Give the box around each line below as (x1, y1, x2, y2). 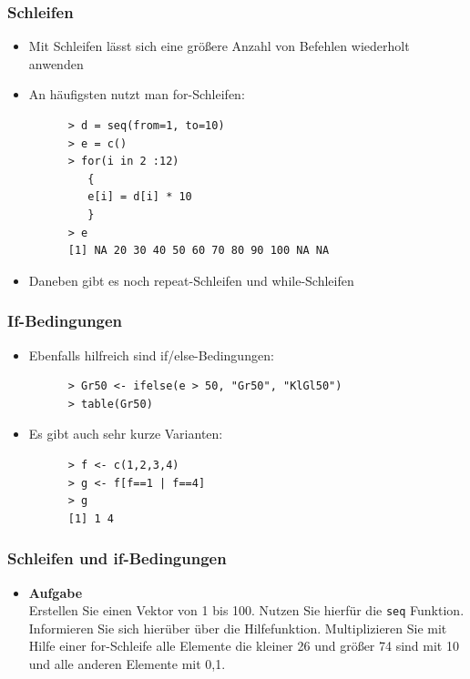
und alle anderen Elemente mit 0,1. (28, 654, 226, 673)
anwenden (28, 54, 84, 73)
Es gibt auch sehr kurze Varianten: (28, 424, 223, 443)
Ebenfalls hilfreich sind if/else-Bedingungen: (28, 345, 274, 364)
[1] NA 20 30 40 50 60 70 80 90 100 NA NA (67, 244, 330, 258)
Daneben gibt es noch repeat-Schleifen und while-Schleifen (28, 270, 354, 289)
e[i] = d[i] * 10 (87, 190, 192, 204)
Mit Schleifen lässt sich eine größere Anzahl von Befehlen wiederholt (28, 36, 410, 56)
